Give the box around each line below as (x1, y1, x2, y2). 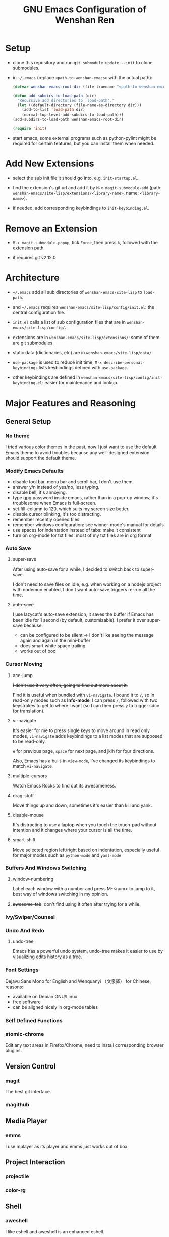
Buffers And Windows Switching (5, 864, 87, 871)
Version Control (5, 1062, 56, 1071)
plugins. (5, 1047, 22, 1053)
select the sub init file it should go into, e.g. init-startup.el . (12, 175, 139, 181)
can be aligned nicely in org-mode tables (12, 1004, 98, 1010)
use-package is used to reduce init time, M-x (12, 359, 102, 365)
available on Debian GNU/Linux (12, 994, 77, 1000)
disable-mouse (12, 812, 44, 818)
